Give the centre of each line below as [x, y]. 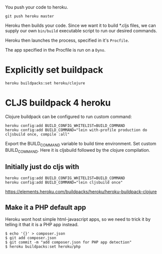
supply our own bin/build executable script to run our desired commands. [81, 31]
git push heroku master [30, 16]
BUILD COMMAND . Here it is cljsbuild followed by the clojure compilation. [78, 151]
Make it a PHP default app [46, 207]
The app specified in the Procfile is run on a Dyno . [55, 50]
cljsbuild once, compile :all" [37, 134]
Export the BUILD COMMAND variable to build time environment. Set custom [81, 144]
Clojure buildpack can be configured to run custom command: [69, 117]
